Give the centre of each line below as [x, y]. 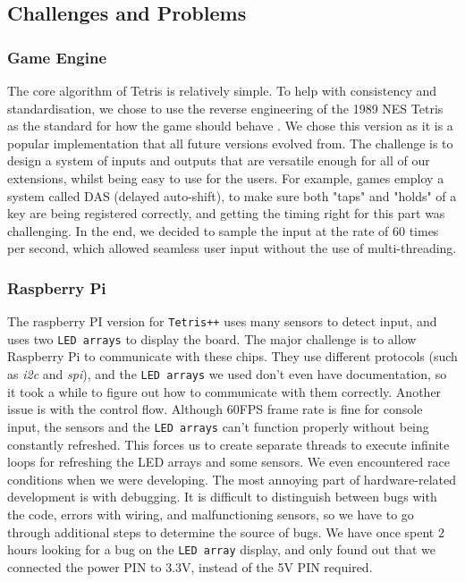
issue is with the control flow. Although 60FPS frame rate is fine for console [215, 409]
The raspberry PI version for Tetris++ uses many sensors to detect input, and [222, 321]
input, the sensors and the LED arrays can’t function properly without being [218, 426]
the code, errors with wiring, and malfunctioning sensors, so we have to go [211, 514]
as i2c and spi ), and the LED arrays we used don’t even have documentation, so [227, 374]
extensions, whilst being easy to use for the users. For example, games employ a [226, 177]
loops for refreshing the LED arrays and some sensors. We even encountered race [228, 462]
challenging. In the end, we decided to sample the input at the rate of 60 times [223, 230]
